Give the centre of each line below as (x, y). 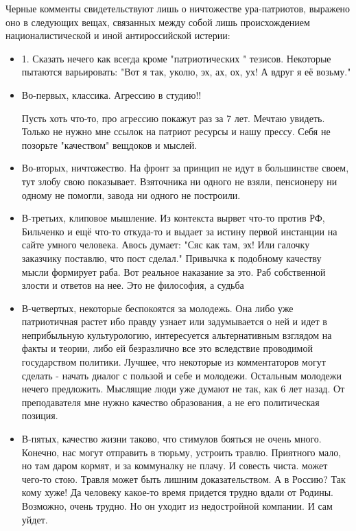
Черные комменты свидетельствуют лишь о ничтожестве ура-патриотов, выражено (178, 8)
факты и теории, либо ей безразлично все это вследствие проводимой (167, 348)
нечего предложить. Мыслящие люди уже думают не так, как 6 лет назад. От (183, 389)
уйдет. (35, 519)
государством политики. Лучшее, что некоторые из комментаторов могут (174, 362)
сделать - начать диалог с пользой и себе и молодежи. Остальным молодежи (181, 375)
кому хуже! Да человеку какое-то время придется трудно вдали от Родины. (178, 492)
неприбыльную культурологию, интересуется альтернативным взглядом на (177, 334)
